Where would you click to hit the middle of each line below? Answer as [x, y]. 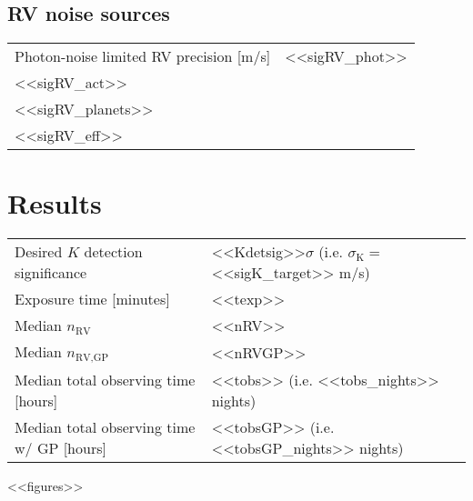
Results [55, 203]
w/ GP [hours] [60, 448]
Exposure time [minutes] [92, 299]
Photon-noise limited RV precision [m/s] [143, 56]
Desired [39, 252]
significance [51, 273]
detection [113, 252]
